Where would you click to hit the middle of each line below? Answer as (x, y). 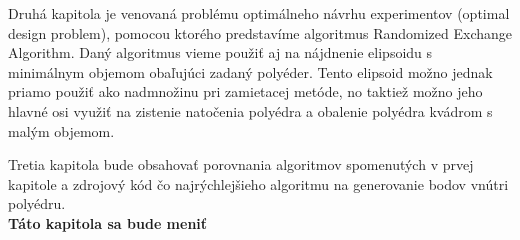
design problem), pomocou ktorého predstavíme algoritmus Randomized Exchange (260, 32)
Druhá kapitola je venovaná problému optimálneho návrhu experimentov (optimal (259, 13)
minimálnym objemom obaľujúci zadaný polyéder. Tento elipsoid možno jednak (250, 71)
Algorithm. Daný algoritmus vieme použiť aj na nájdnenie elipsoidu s (220, 52)
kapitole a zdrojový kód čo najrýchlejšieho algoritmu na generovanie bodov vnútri (258, 183)
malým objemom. (61, 130)
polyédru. (37, 203)
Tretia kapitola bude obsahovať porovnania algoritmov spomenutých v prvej (241, 164)
